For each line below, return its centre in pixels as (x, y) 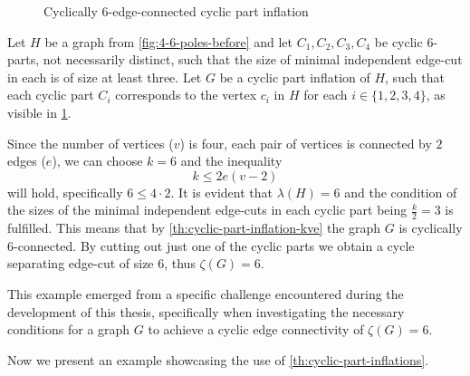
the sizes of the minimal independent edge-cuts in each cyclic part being (207, 210)
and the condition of (401, 192)
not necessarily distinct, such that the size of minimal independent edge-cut (253, 59)
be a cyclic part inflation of (295, 77)
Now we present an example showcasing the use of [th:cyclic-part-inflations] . (218, 359)
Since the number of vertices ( (91, 143)
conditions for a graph (69, 329)
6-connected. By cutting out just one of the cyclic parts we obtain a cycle (211, 245)
